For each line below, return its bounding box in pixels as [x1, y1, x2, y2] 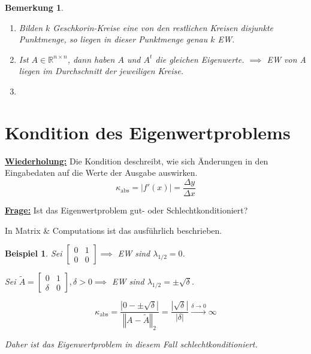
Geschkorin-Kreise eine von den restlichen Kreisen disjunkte [53, 21, 273, 33]
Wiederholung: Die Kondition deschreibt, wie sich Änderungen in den [5, 154, 268, 167]
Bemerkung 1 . [5, 1, 64, 13]
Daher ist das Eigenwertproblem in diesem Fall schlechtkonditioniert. [5, 337, 258, 350]
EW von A [267, 53, 306, 65]
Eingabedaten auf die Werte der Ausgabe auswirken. [5, 166, 198, 179]
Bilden [19, 21, 43, 33]
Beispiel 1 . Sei [5, 247, 62, 260]
